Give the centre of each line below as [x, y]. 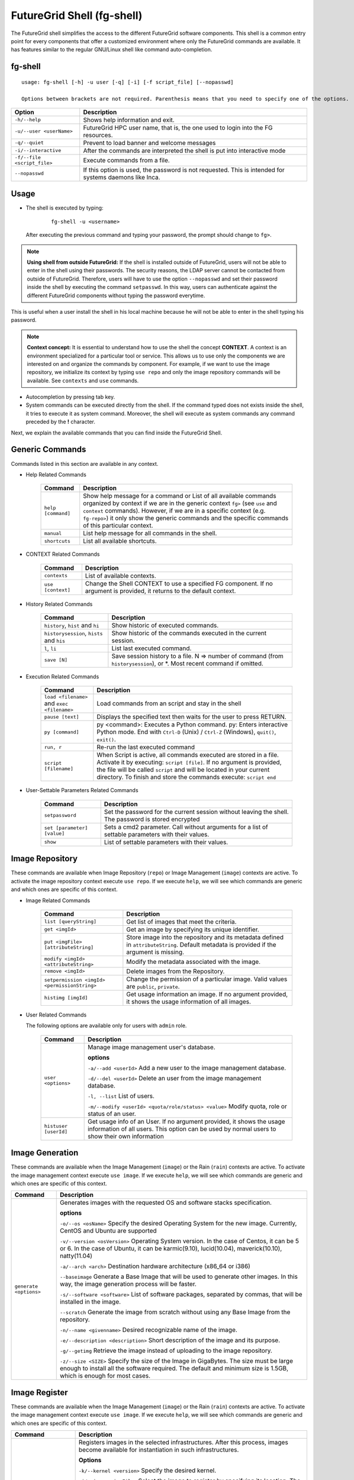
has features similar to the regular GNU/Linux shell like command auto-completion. [112, 50]
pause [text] [62, 717]
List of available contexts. [120, 575]
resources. [98, 135]
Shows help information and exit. [129, 120]
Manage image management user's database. [152, 1047]
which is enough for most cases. [105, 1376]
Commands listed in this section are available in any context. [85, 464]
